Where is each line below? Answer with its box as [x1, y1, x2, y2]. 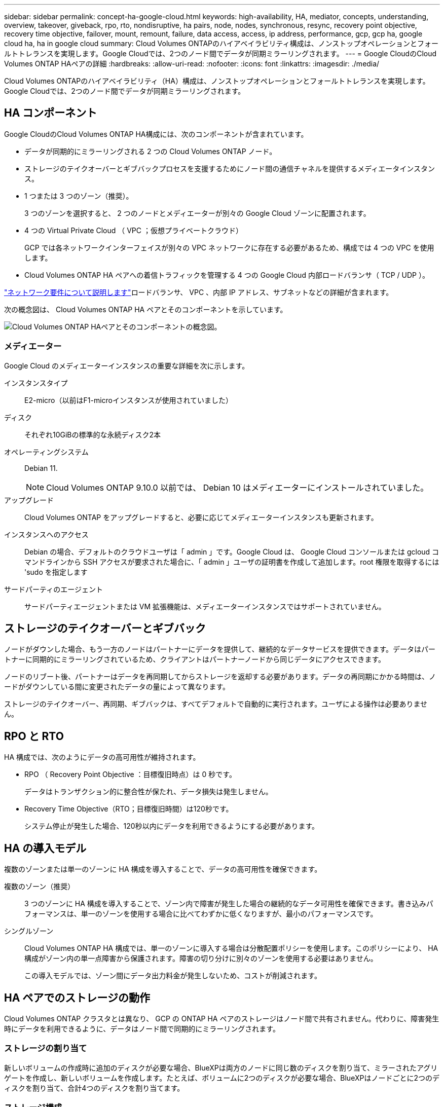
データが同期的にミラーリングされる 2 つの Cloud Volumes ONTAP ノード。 [24, 146, 277, 156]
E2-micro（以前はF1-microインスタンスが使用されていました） [24, 395, 233, 404]
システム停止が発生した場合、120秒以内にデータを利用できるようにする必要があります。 [24, 822, 319, 831]
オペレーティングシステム [4, 447, 89, 456]
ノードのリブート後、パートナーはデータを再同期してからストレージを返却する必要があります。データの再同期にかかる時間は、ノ [4, 672, 436, 681]
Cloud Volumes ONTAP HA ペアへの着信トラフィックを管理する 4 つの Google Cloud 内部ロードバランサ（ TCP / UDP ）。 [24, 270, 429, 279]
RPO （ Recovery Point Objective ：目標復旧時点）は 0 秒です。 [24, 770, 236, 779]
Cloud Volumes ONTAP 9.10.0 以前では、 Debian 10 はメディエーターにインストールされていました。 [46, 482, 429, 493]
